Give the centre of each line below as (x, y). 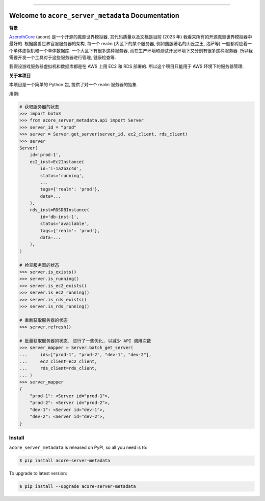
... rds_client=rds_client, (58, 368)
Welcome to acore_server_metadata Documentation (94, 16)
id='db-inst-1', (60, 217)
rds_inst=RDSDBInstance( (60, 210)
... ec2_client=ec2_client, (58, 361)
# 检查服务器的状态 (39, 265)
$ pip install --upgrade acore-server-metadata (78, 486)
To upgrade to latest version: (38, 473)
